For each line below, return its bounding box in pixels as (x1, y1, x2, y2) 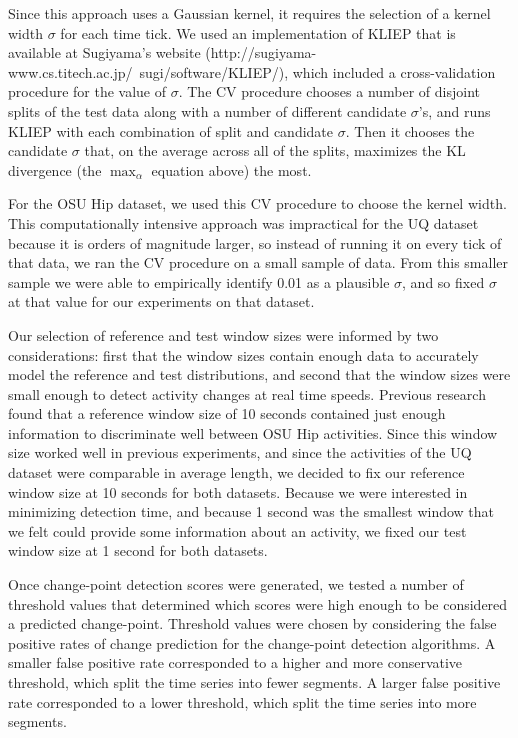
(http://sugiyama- (205, 42, 317, 63)
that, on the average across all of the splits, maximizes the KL (84, 140, 466, 161)
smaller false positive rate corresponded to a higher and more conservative (8, 652, 463, 673)
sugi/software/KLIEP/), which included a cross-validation (139, 61, 496, 82)
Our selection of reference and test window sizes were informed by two (8, 324, 439, 345)
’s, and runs (418, 100, 491, 121)
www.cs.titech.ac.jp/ (8, 61, 133, 82)
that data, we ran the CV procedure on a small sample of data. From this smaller (8, 252, 509, 273)
